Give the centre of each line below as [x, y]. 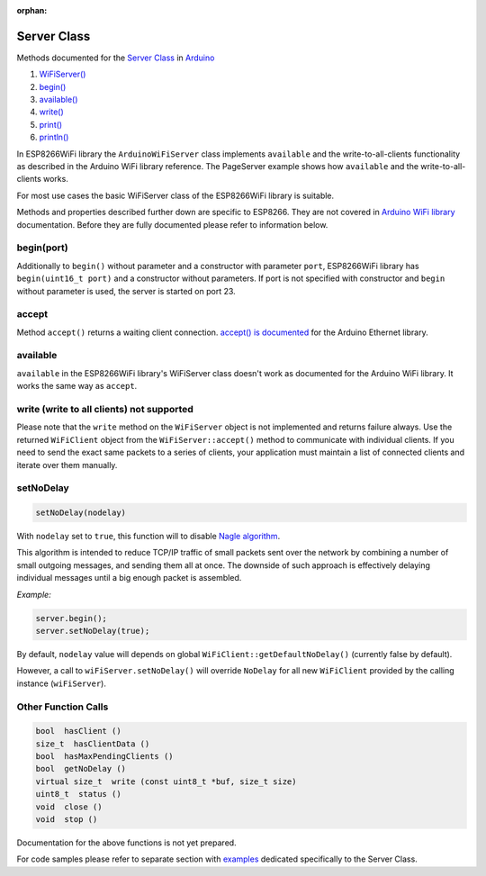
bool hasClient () [78, 731]
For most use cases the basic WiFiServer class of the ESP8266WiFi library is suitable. [175, 195]
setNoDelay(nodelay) [81, 513]
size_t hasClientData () [93, 744]
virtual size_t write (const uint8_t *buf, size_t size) [166, 781]
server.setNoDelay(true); [93, 631]
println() [54, 137]
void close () [69, 807]
